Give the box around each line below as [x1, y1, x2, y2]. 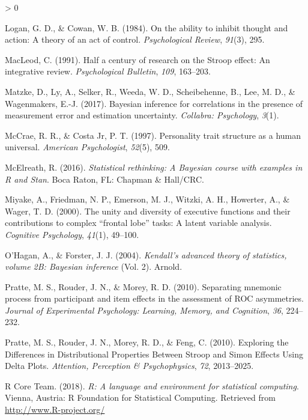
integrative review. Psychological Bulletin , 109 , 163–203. [5, 65, 211, 78]
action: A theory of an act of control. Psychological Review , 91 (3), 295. [5, 33, 265, 46]
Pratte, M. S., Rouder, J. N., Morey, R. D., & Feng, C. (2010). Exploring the [5, 336, 289, 348]
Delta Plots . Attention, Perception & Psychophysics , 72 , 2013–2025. [5, 359, 254, 372]
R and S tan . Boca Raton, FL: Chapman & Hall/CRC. [5, 172, 204, 185]
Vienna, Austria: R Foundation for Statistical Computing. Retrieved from [5, 391, 276, 404]
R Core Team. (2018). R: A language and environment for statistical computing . [5, 379, 299, 392]
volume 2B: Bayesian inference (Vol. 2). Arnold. [5, 260, 183, 273]
